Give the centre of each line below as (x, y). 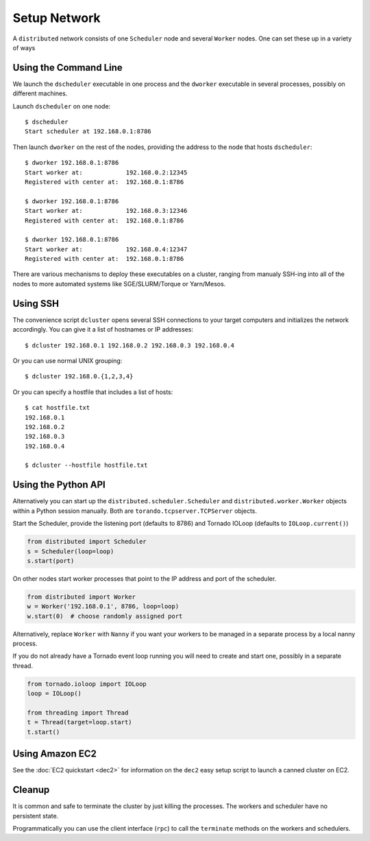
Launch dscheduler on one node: (62, 106)
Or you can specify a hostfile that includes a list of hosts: (93, 392)
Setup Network (57, 18)
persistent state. (36, 816)
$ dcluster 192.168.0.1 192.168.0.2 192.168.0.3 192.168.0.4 (129, 345)
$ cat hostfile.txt (58, 408)
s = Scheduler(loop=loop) (71, 551)
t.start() (44, 732)
